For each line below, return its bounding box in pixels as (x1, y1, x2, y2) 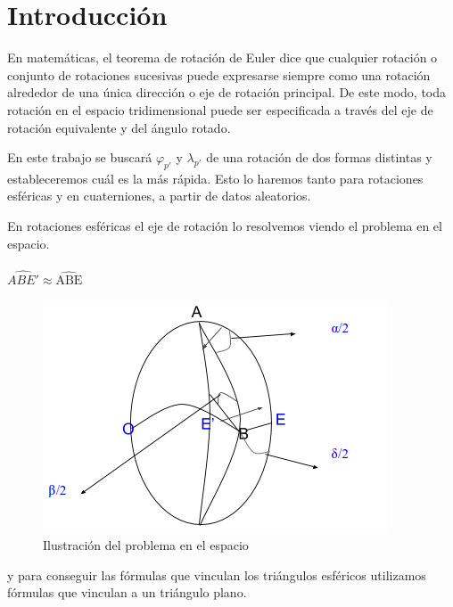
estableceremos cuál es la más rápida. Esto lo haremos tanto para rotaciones (7, 168, 424, 187)
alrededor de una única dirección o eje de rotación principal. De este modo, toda (7, 83, 447, 102)
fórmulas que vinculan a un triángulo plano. (7, 583, 247, 602)
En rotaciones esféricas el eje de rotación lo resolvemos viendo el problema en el (7, 217, 442, 235)
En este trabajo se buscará (7, 148, 152, 167)
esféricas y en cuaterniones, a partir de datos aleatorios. (7, 186, 311, 205)
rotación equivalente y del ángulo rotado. (7, 118, 231, 136)
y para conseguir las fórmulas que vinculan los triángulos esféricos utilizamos (7, 565, 426, 584)
